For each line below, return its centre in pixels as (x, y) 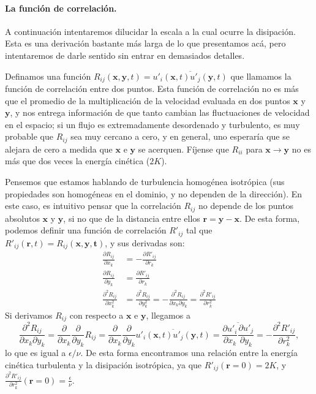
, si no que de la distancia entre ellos (132, 218)
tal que (199, 230)
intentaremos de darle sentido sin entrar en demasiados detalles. (125, 55)
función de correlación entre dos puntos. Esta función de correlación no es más (152, 89)
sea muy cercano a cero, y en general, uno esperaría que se (180, 136)
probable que (29, 136)
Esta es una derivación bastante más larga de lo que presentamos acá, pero (145, 43)
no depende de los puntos (246, 206)
